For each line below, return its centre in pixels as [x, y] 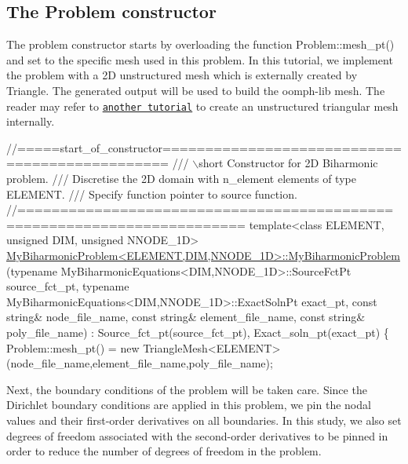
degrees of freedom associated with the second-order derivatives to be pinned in [197, 435]
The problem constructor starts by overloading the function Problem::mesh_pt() [200, 44]
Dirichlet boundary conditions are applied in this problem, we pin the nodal [189, 405]
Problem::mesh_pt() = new [73, 347]
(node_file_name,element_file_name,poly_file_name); [140, 363]
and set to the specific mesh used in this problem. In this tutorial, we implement [200, 59]
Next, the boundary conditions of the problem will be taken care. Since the [187, 389]
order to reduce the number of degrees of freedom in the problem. [164, 451]
